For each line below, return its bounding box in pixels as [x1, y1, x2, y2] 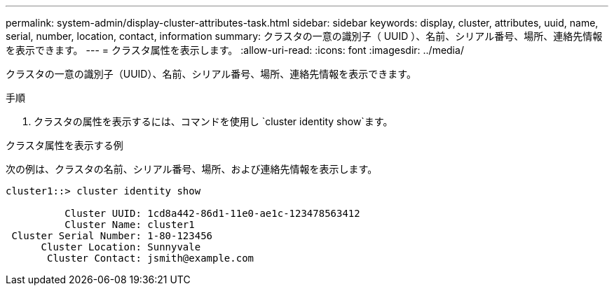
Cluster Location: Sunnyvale [41, 241, 201, 253]
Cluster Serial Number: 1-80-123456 [11, 230, 213, 241]
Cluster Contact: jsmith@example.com [47, 253, 254, 264]
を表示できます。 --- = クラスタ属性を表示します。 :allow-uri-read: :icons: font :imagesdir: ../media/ [6, 44, 464, 56]
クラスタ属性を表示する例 [6, 139, 123, 151]
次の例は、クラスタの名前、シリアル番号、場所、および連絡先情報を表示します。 [6, 163, 378, 175]
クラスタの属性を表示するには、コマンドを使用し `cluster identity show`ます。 [34, 115, 393, 127]
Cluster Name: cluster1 [64, 219, 195, 230]
